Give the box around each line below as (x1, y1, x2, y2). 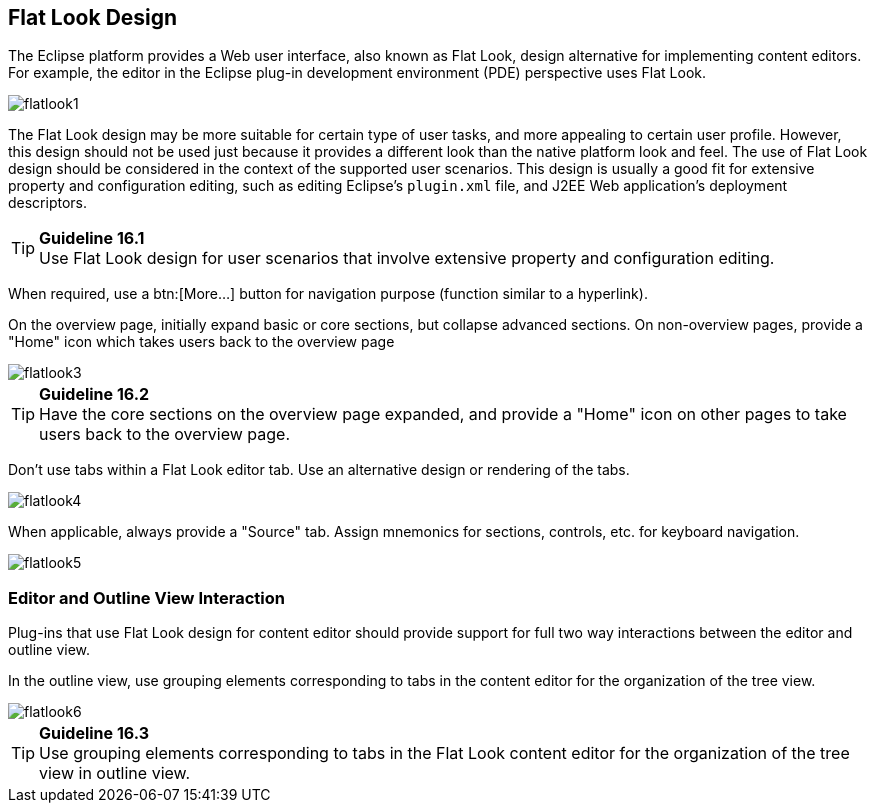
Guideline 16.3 (39, 723, 149, 744)
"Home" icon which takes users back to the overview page (8, 333, 395, 351)
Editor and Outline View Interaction (8, 587, 285, 608)
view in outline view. (39, 763, 191, 784)
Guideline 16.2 (39, 384, 150, 405)
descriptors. (8, 194, 88, 212)
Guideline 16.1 (39, 228, 145, 249)
